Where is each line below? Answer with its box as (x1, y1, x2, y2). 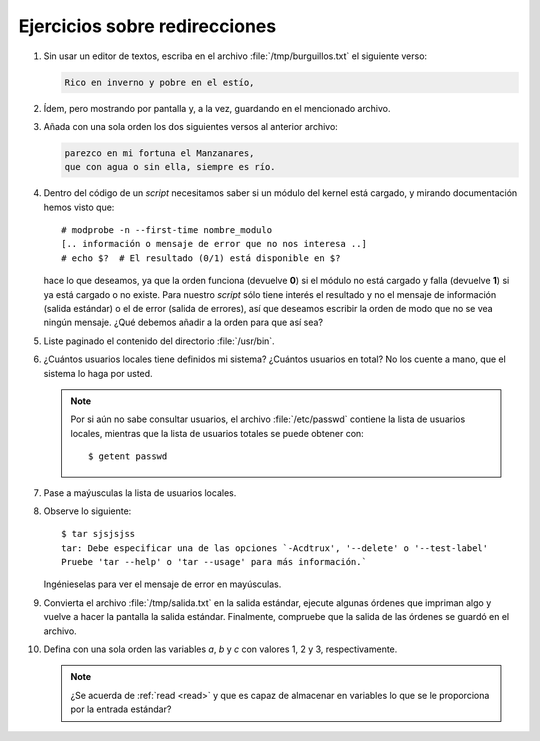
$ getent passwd (88, 451, 168, 462)
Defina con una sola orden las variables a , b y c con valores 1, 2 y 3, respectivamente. (43, 643, 398, 655)
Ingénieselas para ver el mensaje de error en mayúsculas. (43, 578, 282, 590)
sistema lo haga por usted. (43, 367, 154, 379)
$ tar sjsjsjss (61, 528, 136, 540)
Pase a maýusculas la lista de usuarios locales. (43, 486, 237, 499)
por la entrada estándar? (70, 703, 172, 715)
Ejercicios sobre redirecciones (18, 15, 277, 37)
